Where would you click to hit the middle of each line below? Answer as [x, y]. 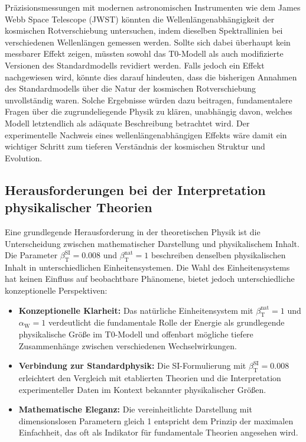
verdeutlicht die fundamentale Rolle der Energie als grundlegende [166, 322]
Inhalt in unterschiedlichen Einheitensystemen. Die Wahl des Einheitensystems [147, 267]
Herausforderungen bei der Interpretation [135, 189]
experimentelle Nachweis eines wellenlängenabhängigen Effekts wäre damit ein [146, 134]
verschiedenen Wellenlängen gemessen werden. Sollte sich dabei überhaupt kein [148, 42]
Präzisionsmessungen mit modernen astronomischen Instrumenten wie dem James [153, 7]
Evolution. [24, 157]
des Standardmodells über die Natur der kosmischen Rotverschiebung [131, 88]
